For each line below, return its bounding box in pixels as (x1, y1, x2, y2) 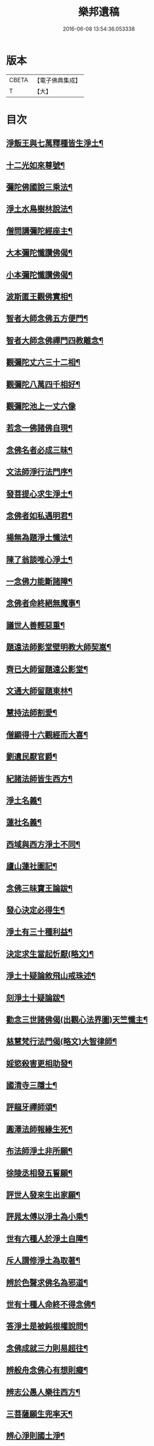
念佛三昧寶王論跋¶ (6, 883, 73, 893)
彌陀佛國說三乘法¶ (6, 182, 73, 192)
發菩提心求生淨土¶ (6, 489, 73, 499)
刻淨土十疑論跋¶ (6, 993, 65, 1003)
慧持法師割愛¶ (6, 708, 58, 718)
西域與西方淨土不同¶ (6, 839, 81, 849)
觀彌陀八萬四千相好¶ (6, 379, 81, 390)
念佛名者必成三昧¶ (6, 445, 73, 455)
